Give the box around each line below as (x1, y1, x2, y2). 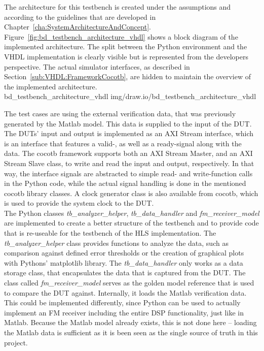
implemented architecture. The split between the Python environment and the (4, 41, 247, 52)
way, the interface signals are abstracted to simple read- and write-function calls (4, 168, 253, 178)
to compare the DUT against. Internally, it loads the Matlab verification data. (4, 287, 247, 298)
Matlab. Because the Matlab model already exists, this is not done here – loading (4, 317, 257, 328)
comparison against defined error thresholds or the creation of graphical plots (4, 247, 244, 258)
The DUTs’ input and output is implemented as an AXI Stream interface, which (4, 128, 254, 139)
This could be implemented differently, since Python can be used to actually (4, 297, 241, 308)
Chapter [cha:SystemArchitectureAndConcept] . (4, 21, 151, 32)
